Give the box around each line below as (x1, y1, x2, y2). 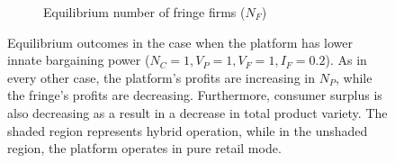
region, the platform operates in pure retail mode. (7, 139, 282, 158)
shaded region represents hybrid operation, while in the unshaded (7, 121, 368, 140)
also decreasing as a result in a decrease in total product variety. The (7, 103, 388, 122)
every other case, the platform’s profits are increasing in (7, 68, 315, 86)
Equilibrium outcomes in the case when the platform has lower (7, 32, 353, 51)
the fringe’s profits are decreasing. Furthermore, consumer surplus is (7, 86, 382, 104)
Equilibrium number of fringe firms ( (43, 3, 246, 21)
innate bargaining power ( (7, 50, 150, 69)
